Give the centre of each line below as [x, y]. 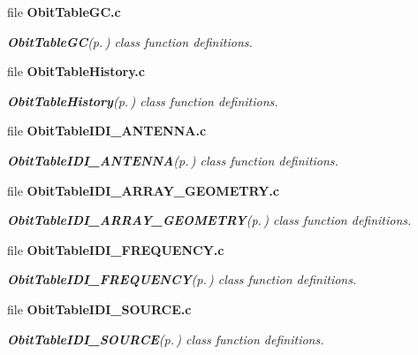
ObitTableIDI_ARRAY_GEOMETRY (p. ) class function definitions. [209, 220]
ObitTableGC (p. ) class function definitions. [130, 41]
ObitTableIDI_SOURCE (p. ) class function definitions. [166, 339]
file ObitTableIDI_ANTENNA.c [107, 131]
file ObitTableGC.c [64, 12]
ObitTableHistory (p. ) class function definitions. [143, 100]
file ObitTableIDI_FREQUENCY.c [116, 249]
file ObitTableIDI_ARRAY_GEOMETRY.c [143, 190]
